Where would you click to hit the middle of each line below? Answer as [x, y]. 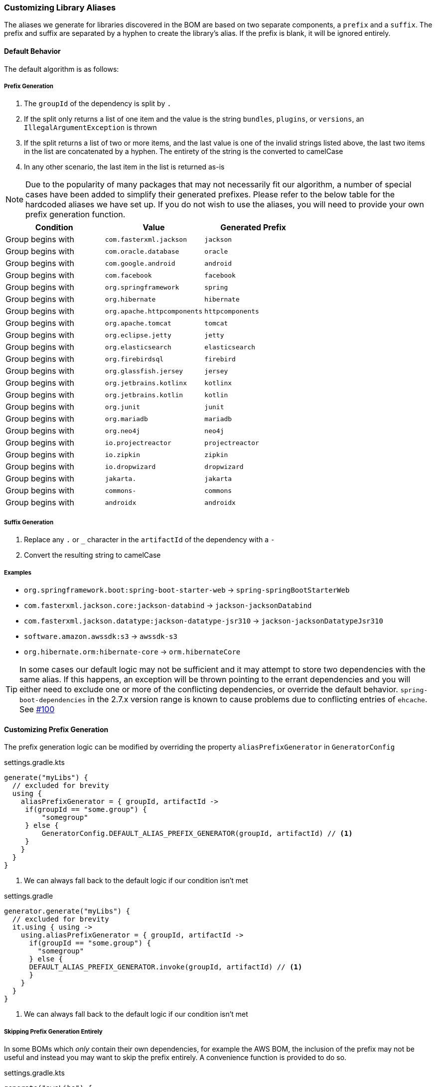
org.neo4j [123, 431]
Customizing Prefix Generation [56, 729]
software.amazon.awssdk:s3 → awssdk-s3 [101, 636]
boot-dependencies [53, 700]
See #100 [37, 709]
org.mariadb [126, 419]
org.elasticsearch [138, 347]
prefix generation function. [75, 215]
